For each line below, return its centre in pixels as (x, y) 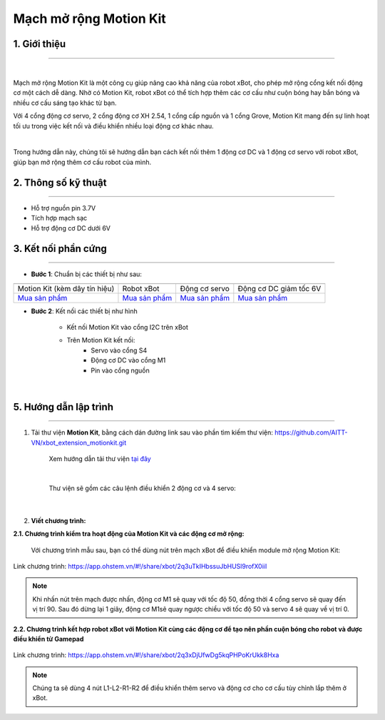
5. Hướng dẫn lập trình (63, 407)
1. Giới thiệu (40, 44)
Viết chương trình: (58, 520)
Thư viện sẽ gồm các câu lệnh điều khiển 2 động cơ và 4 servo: (143, 488)
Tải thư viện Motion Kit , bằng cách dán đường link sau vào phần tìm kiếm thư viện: (152, 432)
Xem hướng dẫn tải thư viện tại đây (100, 459)
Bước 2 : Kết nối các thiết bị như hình (84, 311)
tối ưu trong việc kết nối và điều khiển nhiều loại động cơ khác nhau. (113, 126)
